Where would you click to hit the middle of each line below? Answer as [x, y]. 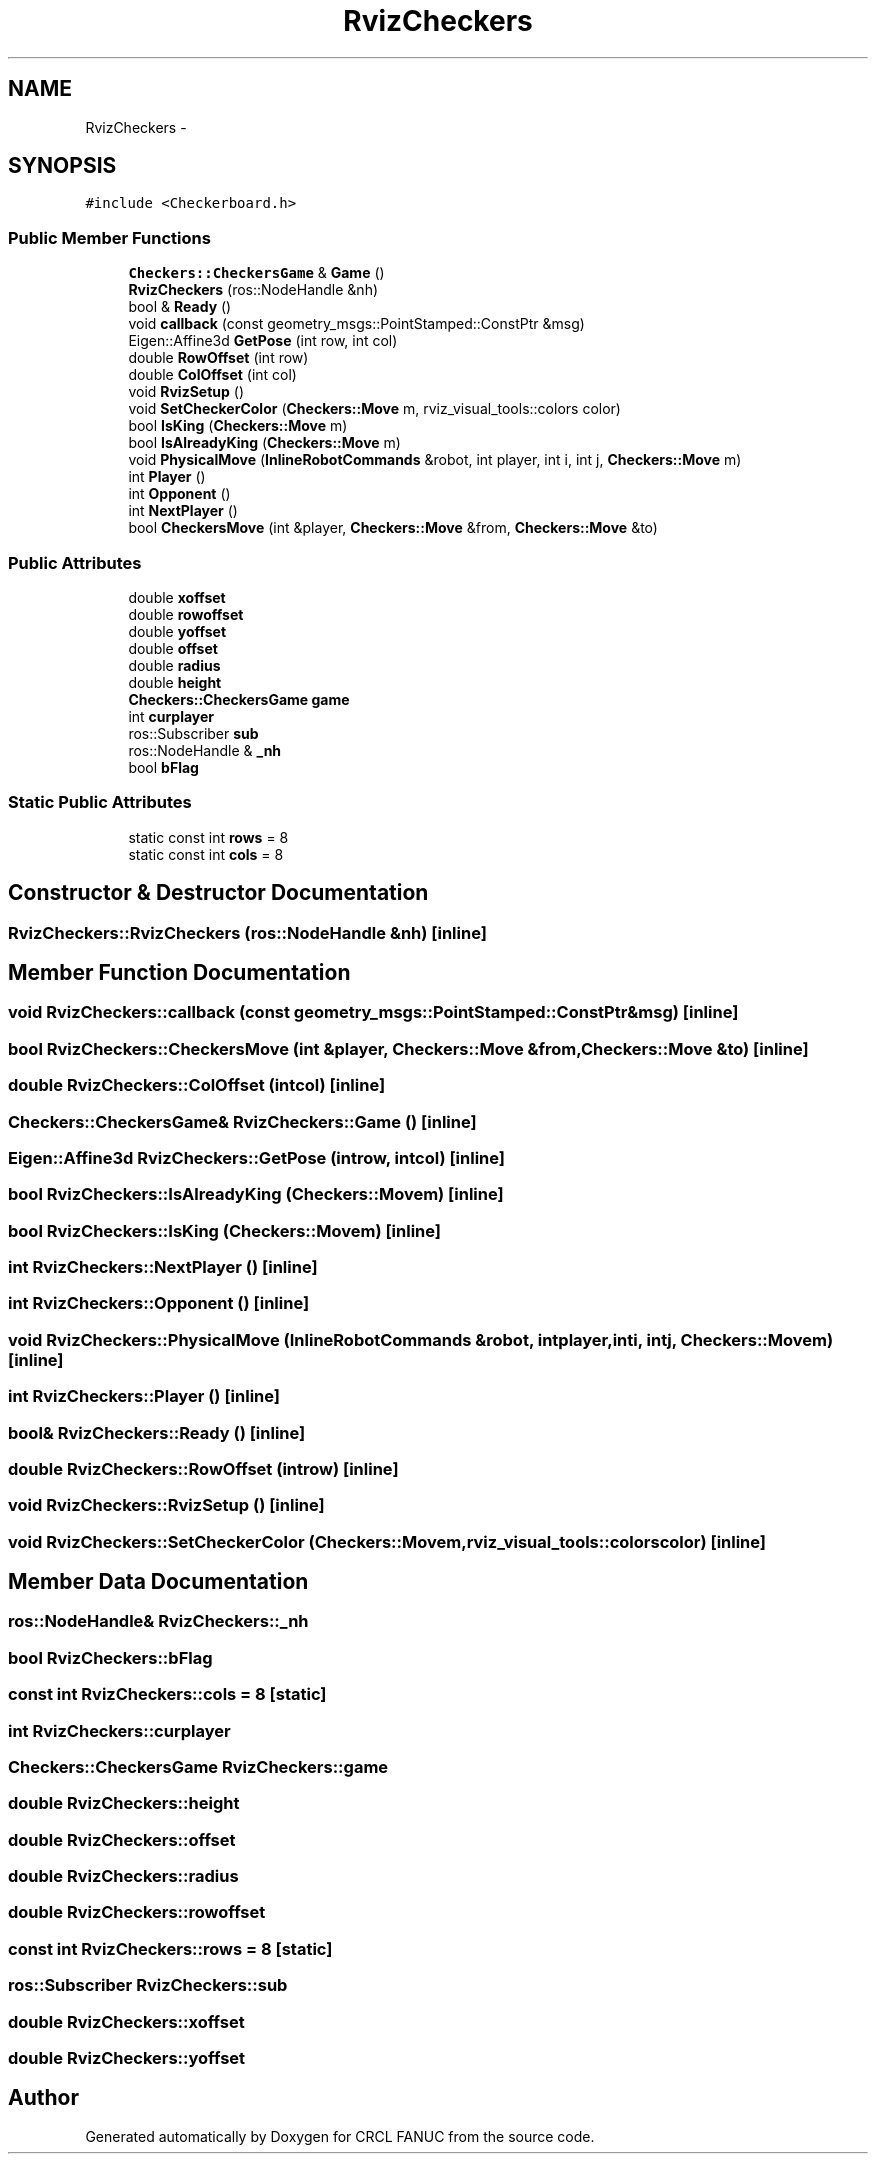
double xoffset [177, 597]
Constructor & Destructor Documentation [218, 893]
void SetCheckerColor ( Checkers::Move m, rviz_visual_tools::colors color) [374, 409]
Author [43, 2098]
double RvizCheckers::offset [122, 1839]
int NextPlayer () [183, 511]
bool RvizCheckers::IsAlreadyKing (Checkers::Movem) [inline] [256, 1194]
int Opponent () [179, 494]
